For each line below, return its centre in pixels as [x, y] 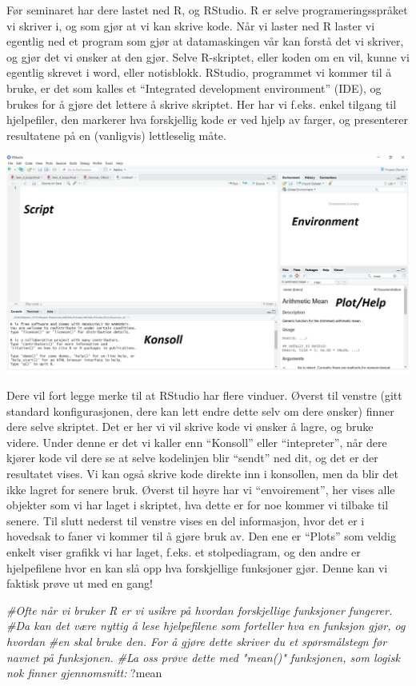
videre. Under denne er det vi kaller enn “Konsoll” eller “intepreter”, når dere [197, 442]
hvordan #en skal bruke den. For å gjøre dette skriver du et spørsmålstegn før [197, 641]
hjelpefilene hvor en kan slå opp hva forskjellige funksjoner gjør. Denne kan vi [197, 567]
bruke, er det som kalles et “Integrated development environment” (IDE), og [194, 88]
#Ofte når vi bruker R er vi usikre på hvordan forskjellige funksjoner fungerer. [200, 610]
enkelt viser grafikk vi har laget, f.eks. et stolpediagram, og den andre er [184, 552]
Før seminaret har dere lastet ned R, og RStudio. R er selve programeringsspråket [207, 10]
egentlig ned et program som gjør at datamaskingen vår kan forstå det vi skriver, [205, 41]
